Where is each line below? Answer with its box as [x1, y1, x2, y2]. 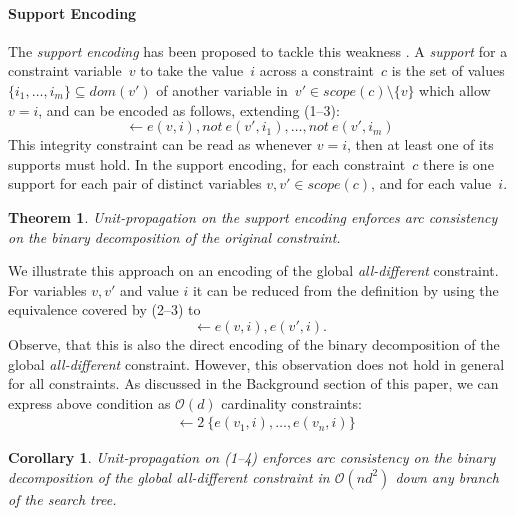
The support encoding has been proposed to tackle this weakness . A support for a [8, 40, 508, 61]
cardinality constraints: [221, 392, 362, 413]
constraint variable [8, 60, 122, 81]
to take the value [140, 60, 244, 81]
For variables [8, 279, 87, 300]
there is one [422, 153, 494, 174]
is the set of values [391, 60, 505, 81]
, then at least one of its [347, 134, 494, 155]
